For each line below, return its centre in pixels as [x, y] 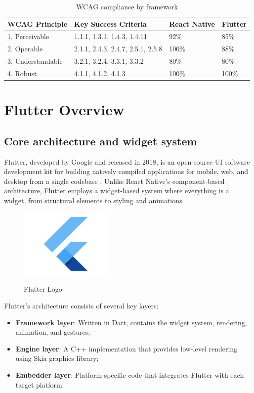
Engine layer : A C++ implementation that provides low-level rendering [127, 348]
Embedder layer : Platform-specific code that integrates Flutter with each [130, 375]
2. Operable [25, 49]
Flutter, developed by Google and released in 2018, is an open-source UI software [127, 161]
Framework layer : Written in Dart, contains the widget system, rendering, [131, 322]
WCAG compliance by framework [127, 6]
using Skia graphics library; [57, 358]
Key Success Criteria [110, 23]
